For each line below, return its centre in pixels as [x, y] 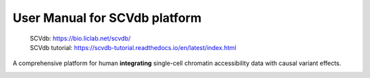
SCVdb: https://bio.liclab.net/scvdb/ [80, 38]
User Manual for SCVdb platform [107, 18]
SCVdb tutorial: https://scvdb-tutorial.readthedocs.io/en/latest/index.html [133, 47]
